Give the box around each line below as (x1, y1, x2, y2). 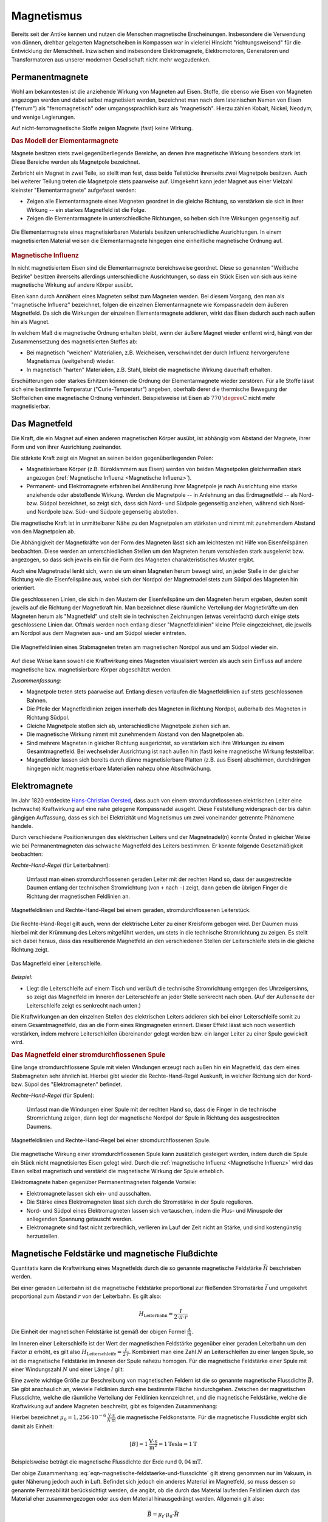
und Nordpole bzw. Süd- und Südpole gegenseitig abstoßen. (26, 508, 179, 516)
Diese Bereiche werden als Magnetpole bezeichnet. (11, 158, 140, 166)
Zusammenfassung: (11, 676, 62, 684)
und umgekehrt (268, 1284, 307, 1291)
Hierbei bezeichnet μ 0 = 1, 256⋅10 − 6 (11, 1413, 106, 1422)
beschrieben (269, 1264, 301, 1272)
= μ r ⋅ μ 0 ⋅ (152, 1511, 174, 1519)
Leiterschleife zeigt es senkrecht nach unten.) (26, 1001, 141, 1009)
